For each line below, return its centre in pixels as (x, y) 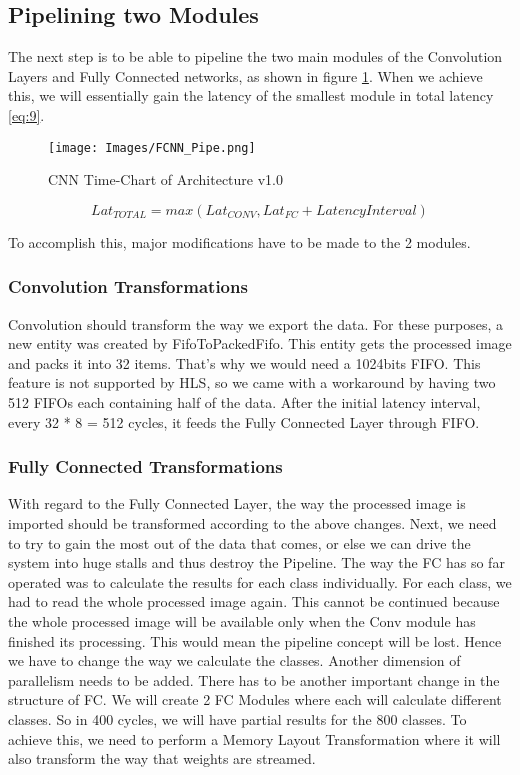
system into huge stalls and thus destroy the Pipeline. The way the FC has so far (256, 562)
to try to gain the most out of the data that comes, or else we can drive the (239, 542)
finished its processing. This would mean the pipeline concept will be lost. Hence (255, 640)
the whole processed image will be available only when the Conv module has (242, 620)
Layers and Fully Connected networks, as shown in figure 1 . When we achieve (245, 75)
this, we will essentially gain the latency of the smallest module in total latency (251, 95)
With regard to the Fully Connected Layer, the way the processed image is (237, 503)
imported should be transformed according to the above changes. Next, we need (252, 523)
